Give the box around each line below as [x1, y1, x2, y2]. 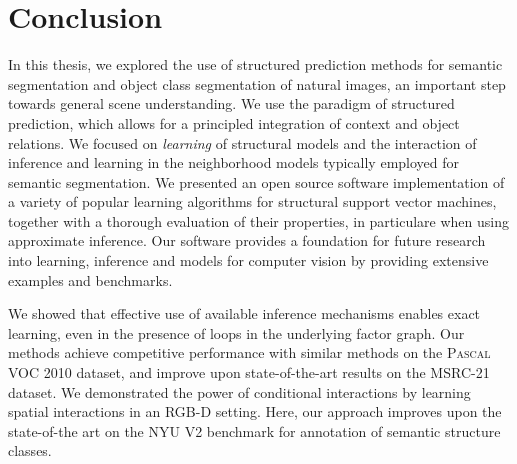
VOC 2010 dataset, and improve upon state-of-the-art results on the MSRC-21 [8, 362, 490, 383]
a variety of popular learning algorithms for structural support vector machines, [8, 191, 497, 212]
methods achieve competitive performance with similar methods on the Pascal [8, 342, 491, 363]
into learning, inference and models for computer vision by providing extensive [8, 250, 489, 271]
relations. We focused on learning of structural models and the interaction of [8, 132, 477, 153]
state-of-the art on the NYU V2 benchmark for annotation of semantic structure [8, 420, 501, 441]
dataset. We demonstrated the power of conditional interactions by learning [8, 381, 471, 402]
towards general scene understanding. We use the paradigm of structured [8, 93, 455, 114]
